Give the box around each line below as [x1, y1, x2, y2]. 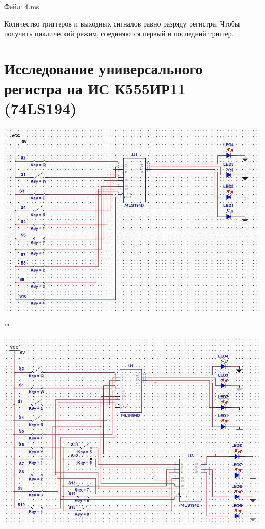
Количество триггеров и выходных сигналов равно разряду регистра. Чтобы [4, 18, 240, 29]
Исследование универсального [4, 58, 203, 78]
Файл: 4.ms [4, 1, 39, 11]
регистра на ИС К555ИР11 [4, 78, 186, 99]
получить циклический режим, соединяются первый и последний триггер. [4, 28, 234, 39]
